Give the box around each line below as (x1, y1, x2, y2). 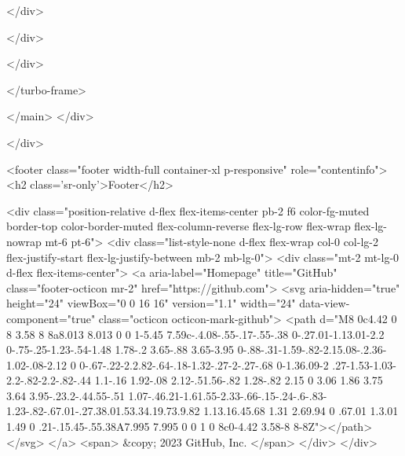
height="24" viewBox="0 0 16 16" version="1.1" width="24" (6, 295, 296, 311)
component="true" (6, 310, 96, 326)
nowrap (6, 233, 42, 249)
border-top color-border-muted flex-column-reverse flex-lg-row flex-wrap (6, 218, 351, 234)
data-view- (299, 295, 350, 311)
